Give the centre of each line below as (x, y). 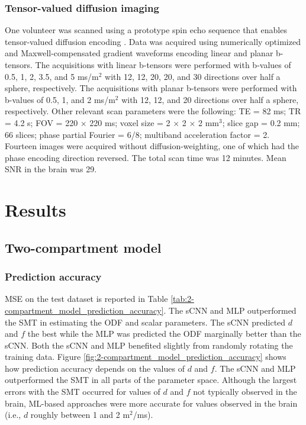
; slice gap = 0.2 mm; (261, 122)
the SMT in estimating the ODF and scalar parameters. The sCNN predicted (145, 322)
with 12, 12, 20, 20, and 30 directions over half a (193, 76)
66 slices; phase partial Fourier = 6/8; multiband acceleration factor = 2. (137, 134)
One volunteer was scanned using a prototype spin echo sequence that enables (146, 30)
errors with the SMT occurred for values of (83, 392)
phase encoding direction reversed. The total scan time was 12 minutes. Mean (146, 157)
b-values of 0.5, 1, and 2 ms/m (60, 99)
